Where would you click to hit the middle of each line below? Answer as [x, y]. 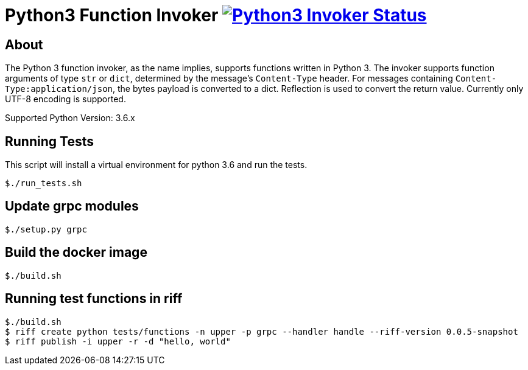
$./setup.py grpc [46, 229]
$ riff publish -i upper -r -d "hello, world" [118, 341]
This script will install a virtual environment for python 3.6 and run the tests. [156, 165]
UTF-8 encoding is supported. [65, 99]
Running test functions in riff [94, 299]
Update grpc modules [72, 206]
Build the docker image [76, 253]
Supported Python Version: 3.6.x [70, 118]
